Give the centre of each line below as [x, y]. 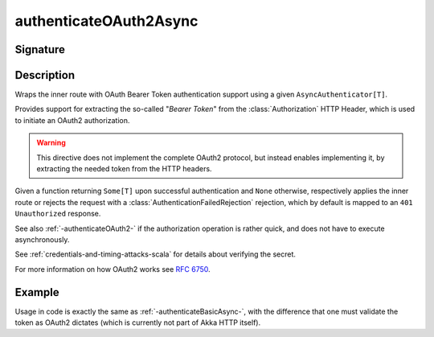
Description [45, 75]
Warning [51, 143]
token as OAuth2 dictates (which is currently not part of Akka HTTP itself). [138, 323]
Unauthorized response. [58, 214]
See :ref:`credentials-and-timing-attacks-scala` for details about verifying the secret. [156, 254]
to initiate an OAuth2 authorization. [72, 120]
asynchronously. [42, 239]
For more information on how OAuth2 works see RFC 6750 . [113, 269]
